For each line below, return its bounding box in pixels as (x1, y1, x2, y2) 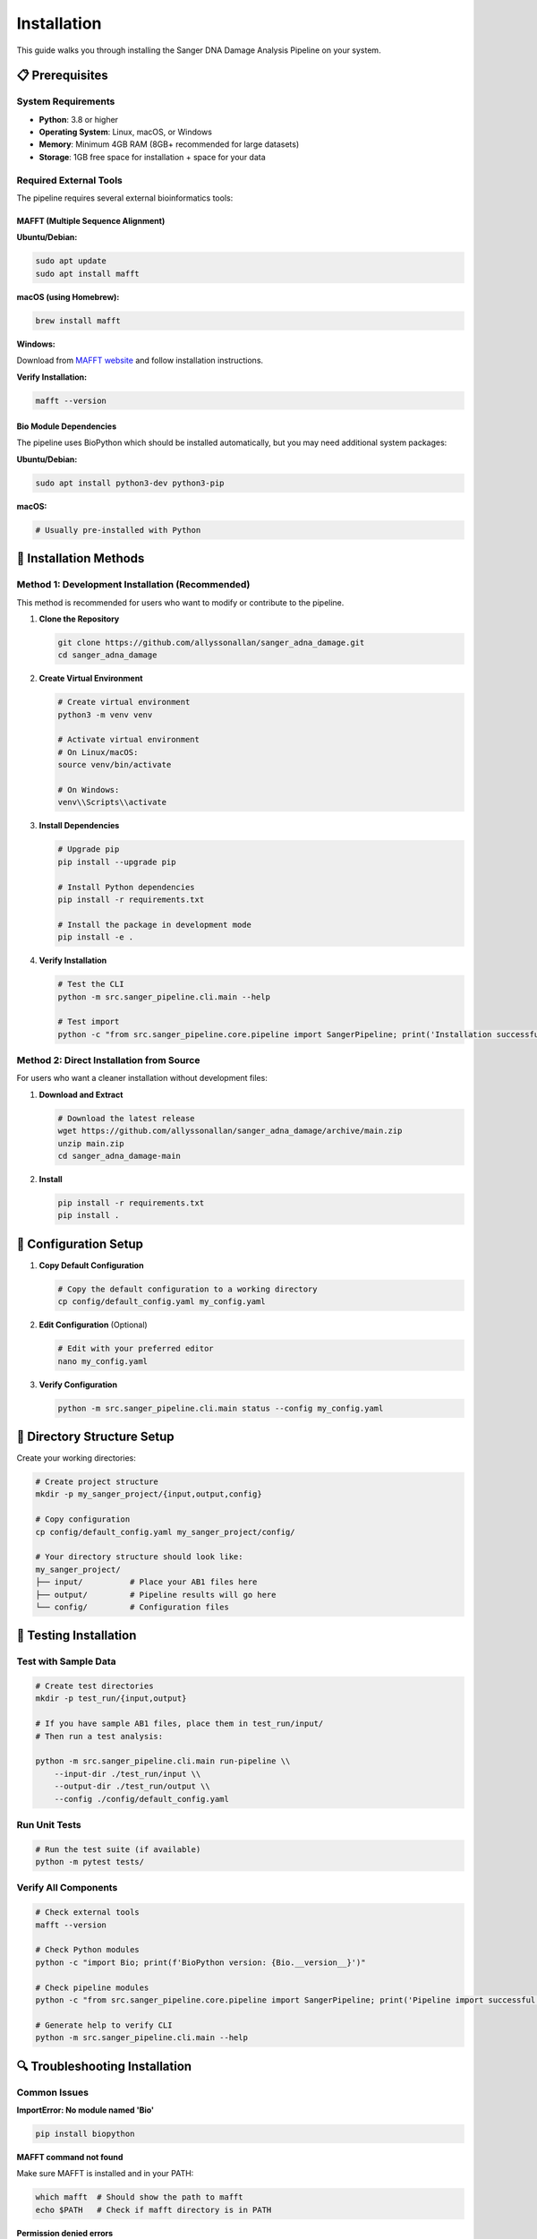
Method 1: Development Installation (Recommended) (16, 579, 251, 591)
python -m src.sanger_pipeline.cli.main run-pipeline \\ (35, 1756, 291, 1766)
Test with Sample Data (16, 1655, 116, 1668)
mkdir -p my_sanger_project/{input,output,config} (35, 1489, 263, 1499)
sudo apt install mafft (35, 269, 141, 279)
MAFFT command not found (16, 2151, 124, 2162)
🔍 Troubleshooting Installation (16, 2058, 192, 2073)
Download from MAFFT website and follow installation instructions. (16, 355, 264, 366)
